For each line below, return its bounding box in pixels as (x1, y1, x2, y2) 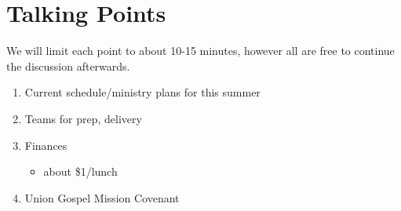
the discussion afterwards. (6, 57, 130, 74)
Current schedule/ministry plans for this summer (24, 84, 261, 100)
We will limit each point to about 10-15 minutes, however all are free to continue (6, 42, 395, 59)
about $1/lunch (43, 163, 118, 180)
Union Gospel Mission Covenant (24, 189, 180, 206)
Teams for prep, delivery (24, 110, 142, 126)
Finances (24, 136, 67, 153)
